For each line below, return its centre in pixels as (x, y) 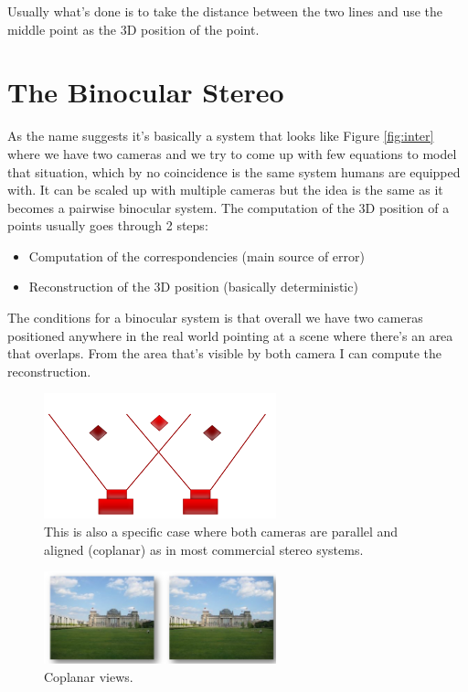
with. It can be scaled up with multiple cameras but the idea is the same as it (225, 190)
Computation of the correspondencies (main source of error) (197, 256)
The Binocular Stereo (146, 92)
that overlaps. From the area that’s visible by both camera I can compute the (225, 353)
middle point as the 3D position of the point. (133, 29)
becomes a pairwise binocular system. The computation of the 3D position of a (229, 207)
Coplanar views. (89, 676)
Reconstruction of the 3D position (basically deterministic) (193, 287)
